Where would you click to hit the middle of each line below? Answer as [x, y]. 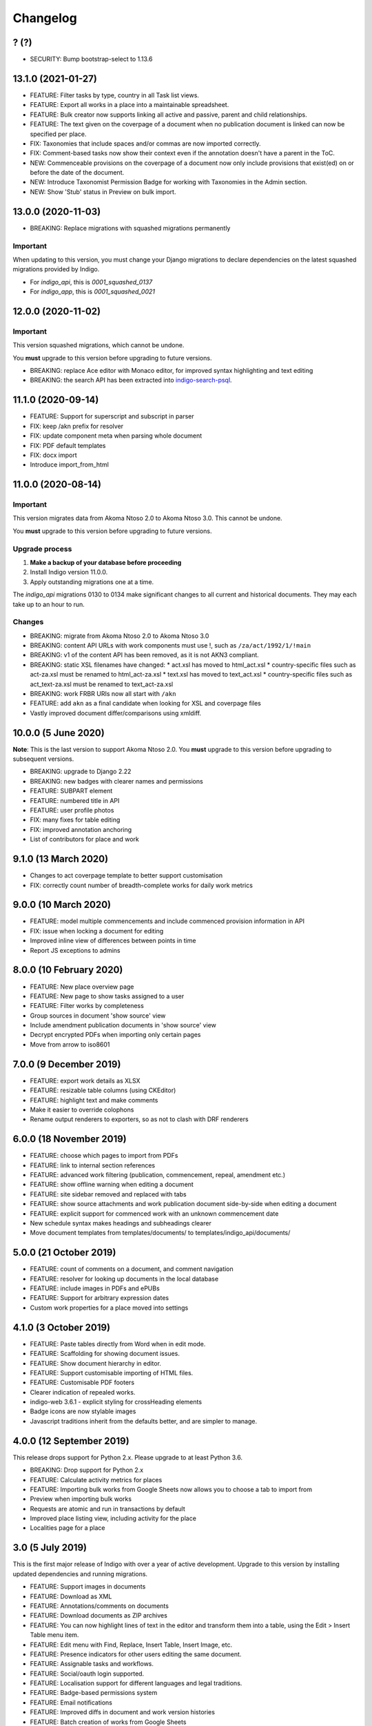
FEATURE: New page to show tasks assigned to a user [107, 996]
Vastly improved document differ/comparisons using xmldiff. [116, 713]
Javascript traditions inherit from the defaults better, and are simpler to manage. [144, 1421]
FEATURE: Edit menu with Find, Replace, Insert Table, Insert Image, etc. [131, 1645]
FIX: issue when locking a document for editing [97, 931]
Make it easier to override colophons [82, 1109]
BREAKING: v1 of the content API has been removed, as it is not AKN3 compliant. [145, 655]
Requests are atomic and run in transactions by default [107, 1509]
